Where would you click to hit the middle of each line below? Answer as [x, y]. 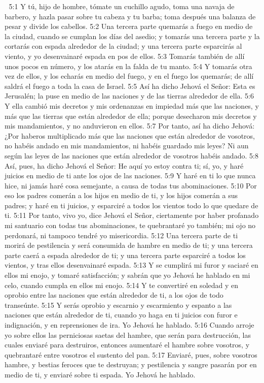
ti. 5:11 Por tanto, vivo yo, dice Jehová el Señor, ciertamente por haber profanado [132, 215]
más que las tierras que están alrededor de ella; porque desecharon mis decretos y [131, 116]
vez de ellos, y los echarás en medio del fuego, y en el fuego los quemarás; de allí [129, 76]
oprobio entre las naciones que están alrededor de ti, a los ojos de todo [114, 295]
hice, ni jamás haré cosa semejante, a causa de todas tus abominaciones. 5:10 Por [131, 185]
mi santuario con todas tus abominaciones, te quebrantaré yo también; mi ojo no [130, 225]
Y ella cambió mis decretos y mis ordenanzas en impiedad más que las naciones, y [132, 105]
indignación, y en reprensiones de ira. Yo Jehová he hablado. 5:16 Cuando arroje [129, 325]
